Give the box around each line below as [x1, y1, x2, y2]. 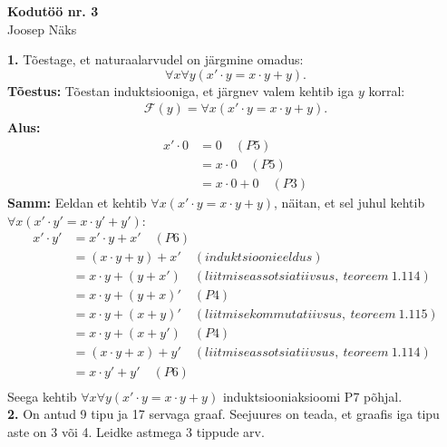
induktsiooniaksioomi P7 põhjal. [222, 386, 403, 405]
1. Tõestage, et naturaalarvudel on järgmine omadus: [7, 50, 304, 69]
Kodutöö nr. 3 [7, 2, 99, 20]
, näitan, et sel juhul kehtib [274, 193, 425, 212]
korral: [368, 81, 405, 100]
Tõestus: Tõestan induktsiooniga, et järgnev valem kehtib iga [7, 81, 355, 100]
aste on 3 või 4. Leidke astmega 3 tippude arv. [7, 422, 265, 441]
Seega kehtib [7, 386, 77, 405]
